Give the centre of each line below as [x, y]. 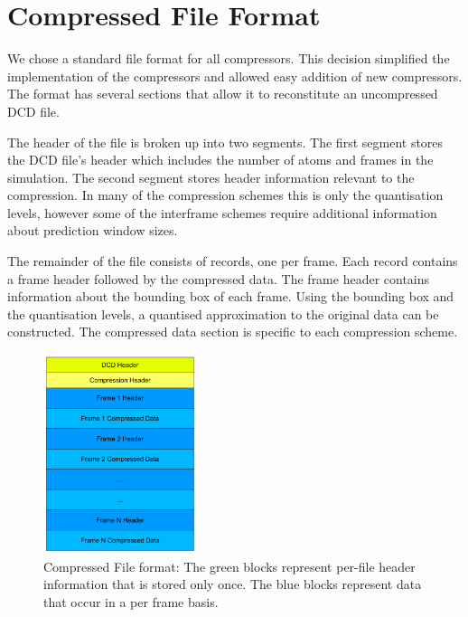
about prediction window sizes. [93, 230]
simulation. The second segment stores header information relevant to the [211, 177]
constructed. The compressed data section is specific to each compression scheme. [233, 332]
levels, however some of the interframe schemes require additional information [222, 212]
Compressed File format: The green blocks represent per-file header [229, 566]
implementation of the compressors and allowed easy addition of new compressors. [235, 76]
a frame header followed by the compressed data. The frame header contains [219, 278]
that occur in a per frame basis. [131, 601]
